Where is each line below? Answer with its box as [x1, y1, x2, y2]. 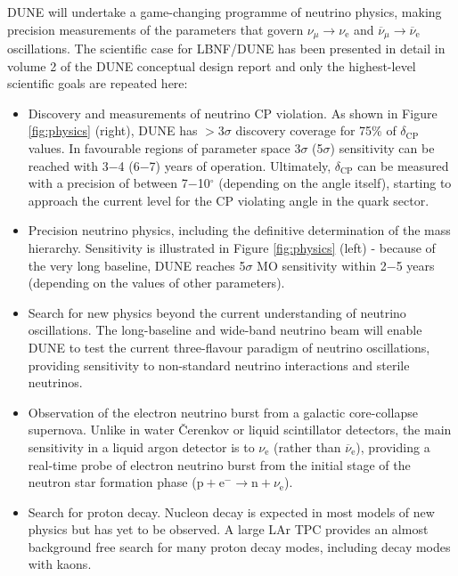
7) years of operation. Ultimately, [149, 156, 331, 174]
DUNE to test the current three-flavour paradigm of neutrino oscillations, [28, 337, 430, 356]
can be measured [357, 156, 449, 174]
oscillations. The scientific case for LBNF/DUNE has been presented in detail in [7, 39, 446, 58]
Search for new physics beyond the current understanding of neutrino [28, 303, 406, 321]
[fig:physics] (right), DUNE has [28, 121, 198, 140]
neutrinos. [28, 373, 83, 392]
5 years [396, 256, 435, 274]
